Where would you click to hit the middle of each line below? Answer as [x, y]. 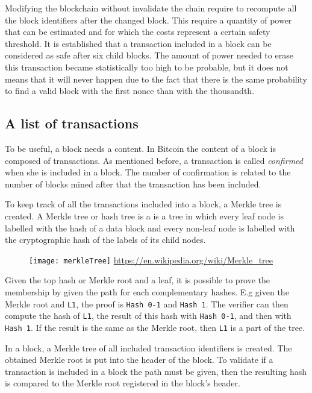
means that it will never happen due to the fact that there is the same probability [156, 79]
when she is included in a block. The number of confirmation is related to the [148, 172]
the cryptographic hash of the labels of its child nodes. [105, 240]
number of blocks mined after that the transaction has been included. [133, 184]
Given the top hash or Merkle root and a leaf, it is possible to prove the [138, 280]
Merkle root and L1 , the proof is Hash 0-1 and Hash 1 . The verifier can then [147, 303]
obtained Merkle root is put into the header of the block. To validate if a [139, 360]
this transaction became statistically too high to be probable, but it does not [147, 67]
